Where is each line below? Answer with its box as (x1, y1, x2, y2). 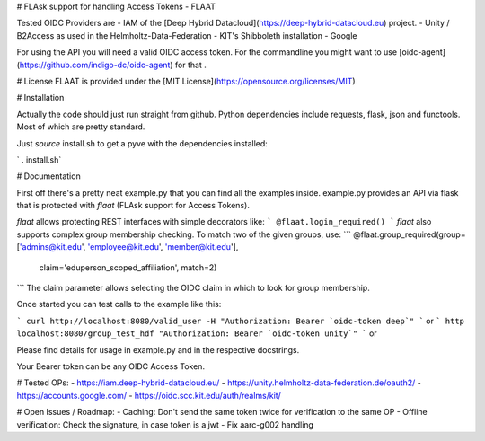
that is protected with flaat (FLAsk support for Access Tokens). (16, 200, 251, 211)
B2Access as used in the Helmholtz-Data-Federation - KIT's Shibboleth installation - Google (16, 30, 357, 40)
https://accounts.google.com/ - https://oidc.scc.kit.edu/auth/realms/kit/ (16, 390, 282, 401)
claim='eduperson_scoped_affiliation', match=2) (39, 261, 217, 273)
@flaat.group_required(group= (353, 229, 466, 240)
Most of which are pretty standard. (16, 121, 145, 132)
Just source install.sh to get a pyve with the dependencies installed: (16, 137, 269, 148)
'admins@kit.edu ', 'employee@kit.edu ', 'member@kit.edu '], (19, 242, 239, 252)
